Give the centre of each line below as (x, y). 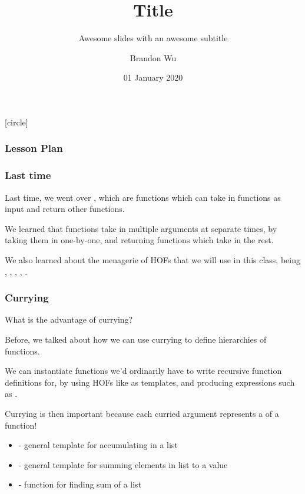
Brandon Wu (153, 57)
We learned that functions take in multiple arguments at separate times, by (141, 228)
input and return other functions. (65, 209)
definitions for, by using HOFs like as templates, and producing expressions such (150, 382)
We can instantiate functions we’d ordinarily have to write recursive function (143, 371)
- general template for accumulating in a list (98, 445)
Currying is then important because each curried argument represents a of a (142, 413)
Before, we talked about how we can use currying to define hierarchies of (136, 339)
